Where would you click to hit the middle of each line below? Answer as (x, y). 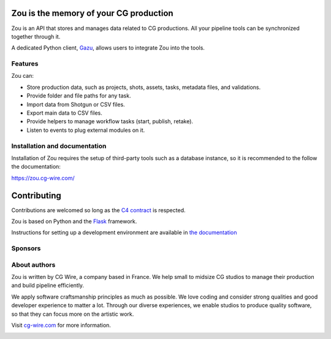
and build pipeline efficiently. (48, 286)
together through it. (36, 36)
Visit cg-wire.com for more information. (61, 326)
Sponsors (26, 248)
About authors (33, 265)
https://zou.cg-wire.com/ (43, 178)
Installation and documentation (59, 146)
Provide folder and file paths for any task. (79, 96)
